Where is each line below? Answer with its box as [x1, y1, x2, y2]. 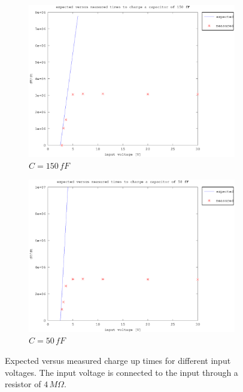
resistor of [5, 378, 41, 390]
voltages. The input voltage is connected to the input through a [5, 366, 238, 378]
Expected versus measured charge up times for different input [5, 354, 231, 366]
